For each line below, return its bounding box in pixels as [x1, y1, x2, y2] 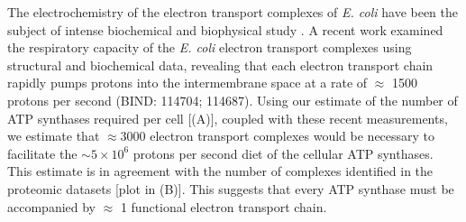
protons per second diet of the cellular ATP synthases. [132, 143, 434, 162]
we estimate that [7, 126, 100, 145]
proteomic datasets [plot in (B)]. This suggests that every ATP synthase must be [7, 179, 454, 198]
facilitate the [7, 143, 78, 162]
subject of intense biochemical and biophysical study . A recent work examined [7, 20, 443, 39]
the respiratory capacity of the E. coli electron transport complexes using [7, 38, 412, 57]
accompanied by [7, 197, 96, 216]
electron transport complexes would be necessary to [150, 126, 435, 145]
